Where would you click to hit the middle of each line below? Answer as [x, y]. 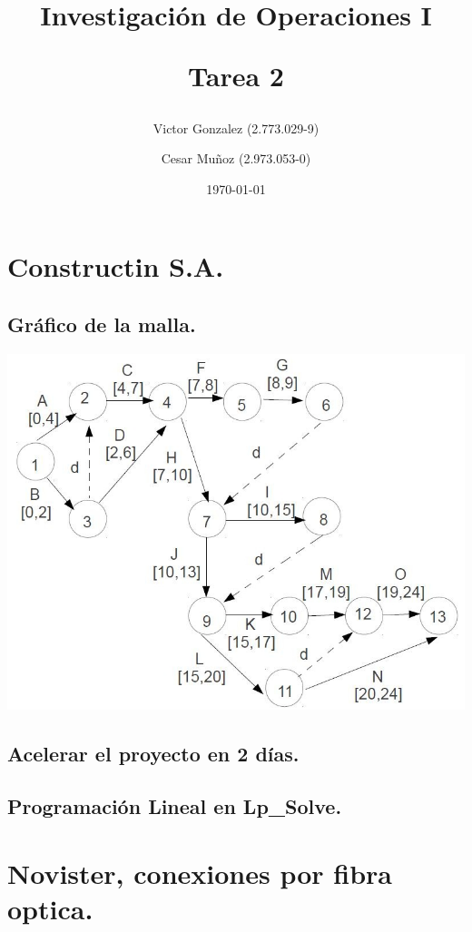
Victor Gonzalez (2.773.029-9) [236, 128]
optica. [50, 909]
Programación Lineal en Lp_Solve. [175, 806]
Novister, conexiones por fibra [200, 873]
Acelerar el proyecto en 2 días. [153, 753]
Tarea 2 [236, 76]
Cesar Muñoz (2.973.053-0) [236, 158]
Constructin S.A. [116, 266]
